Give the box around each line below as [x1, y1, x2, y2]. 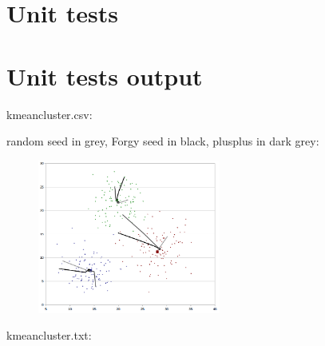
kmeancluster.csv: [6, 105, 93, 122]
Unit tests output [6, 59, 203, 92]
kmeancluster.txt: [6, 327, 92, 344]
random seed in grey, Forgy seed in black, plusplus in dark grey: [6, 133, 319, 149]
